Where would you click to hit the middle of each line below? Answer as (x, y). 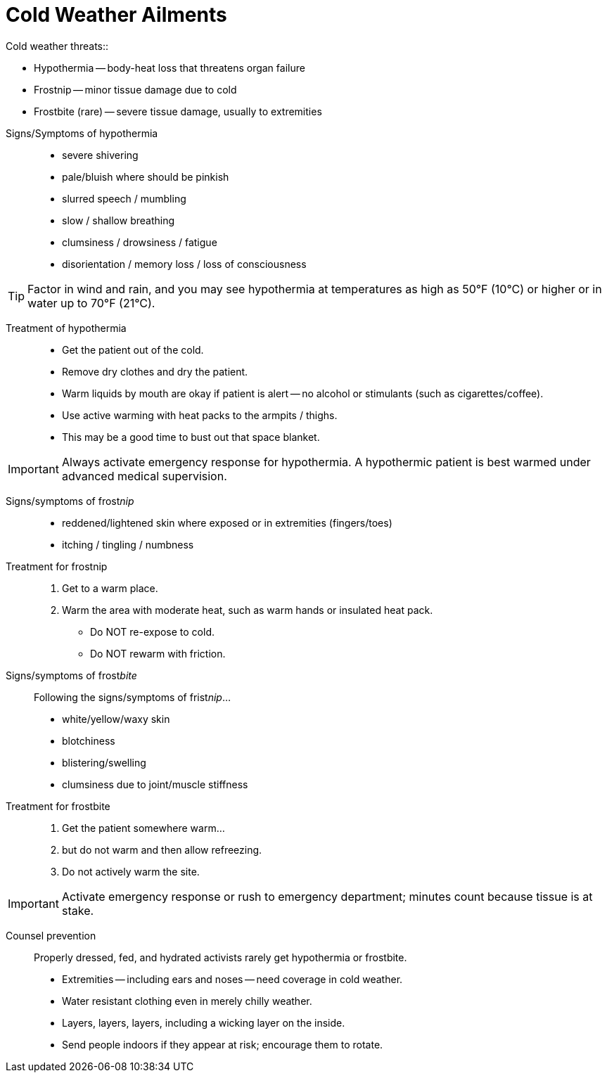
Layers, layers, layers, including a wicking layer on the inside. (204, 1022)
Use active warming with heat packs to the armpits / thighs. (200, 415)
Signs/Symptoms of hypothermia (82, 133)
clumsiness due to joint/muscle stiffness (155, 784)
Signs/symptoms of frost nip (70, 501)
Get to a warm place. (110, 588)
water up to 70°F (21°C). (91, 303)
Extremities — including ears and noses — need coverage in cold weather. (232, 979)
